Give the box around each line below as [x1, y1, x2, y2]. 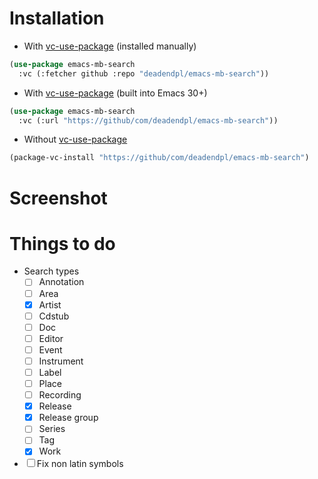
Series [38, 423, 66, 435]
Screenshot [9, 187, 108, 209]
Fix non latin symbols [36, 458, 124, 470]
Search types [23, 265, 80, 277]
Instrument [38, 355, 84, 367]
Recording [38, 389, 82, 401]
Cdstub [38, 310, 70, 322]
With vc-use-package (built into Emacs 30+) [23, 87, 208, 99]
